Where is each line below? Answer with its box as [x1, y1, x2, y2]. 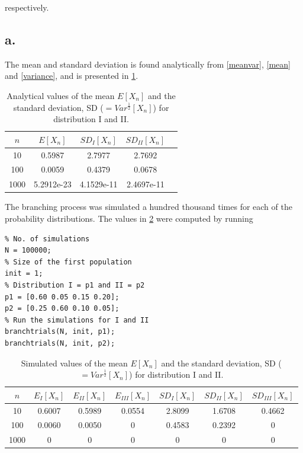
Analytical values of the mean [7, 89, 115, 101]
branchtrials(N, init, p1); [5, 327, 115, 336]
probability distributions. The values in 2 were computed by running [5, 212, 253, 224]
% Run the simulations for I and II [5, 315, 149, 324]
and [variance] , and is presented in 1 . [5, 69, 138, 82]
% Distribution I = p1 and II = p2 [5, 280, 145, 289]
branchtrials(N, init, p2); [5, 339, 115, 347]
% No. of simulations [5, 234, 90, 243]
